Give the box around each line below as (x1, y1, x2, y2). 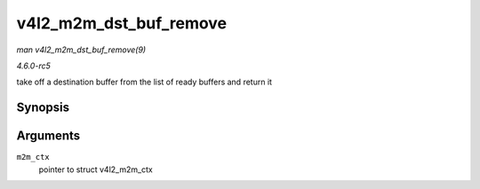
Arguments (16, 129, 81, 144)
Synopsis (16, 100, 70, 115)
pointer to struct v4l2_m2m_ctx (38, 164, 153, 175)
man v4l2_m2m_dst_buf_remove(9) (16, 44, 147, 55)
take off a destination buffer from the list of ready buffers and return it (16, 76, 273, 88)
